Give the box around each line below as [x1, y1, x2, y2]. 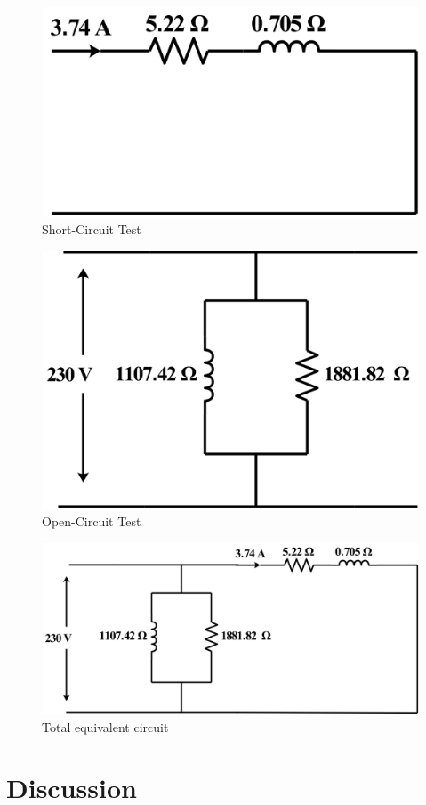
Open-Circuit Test [42, 512, 141, 531]
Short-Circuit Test [42, 220, 141, 239]
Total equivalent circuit [42, 717, 169, 736]
